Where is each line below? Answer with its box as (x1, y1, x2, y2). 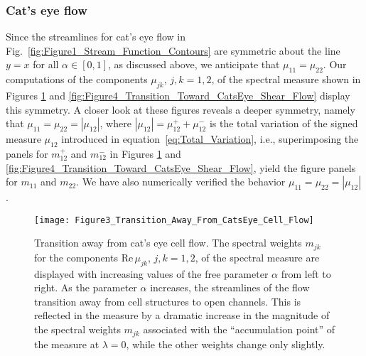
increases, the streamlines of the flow (150, 280, 310, 295)
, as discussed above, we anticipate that (108, 57, 280, 72)
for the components (34, 249, 118, 264)
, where (99, 116, 131, 131)
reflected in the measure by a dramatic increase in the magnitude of (34, 308, 330, 323)
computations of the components (6, 72, 148, 87)
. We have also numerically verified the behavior (76, 174, 286, 189)
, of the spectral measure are (195, 249, 320, 264)
